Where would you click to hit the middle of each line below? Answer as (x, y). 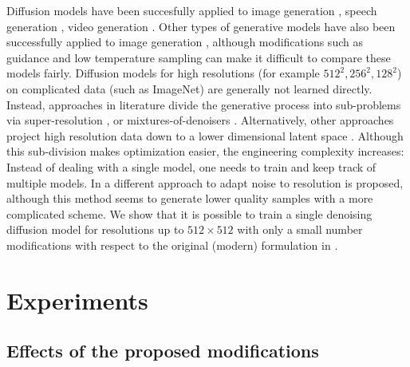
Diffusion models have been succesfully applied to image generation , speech (192, 10)
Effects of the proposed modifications (163, 351)
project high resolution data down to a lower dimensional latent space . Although (205, 135)
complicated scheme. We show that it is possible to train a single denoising (189, 213)
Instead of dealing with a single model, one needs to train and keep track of (191, 166)
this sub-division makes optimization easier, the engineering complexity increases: (205, 151)
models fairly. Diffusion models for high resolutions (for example (163, 73)
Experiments (77, 300)
